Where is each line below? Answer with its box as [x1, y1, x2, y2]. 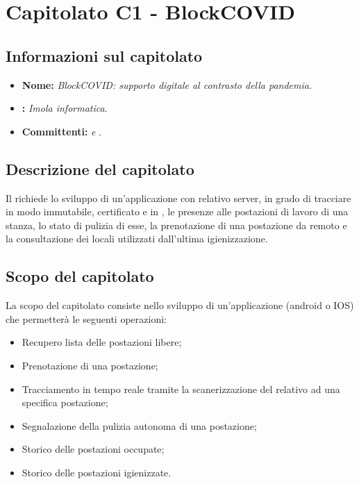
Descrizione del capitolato [6, 158, 194, 179]
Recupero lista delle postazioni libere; [22, 335, 182, 349]
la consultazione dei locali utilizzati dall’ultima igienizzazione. [6, 231, 268, 246]
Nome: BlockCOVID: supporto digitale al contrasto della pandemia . [22, 77, 312, 92]
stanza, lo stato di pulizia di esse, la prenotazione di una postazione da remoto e [6, 217, 347, 232]
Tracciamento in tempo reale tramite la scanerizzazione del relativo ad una [22, 381, 340, 396]
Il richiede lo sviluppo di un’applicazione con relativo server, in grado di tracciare [6, 190, 351, 205]
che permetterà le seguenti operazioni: [6, 311, 167, 326]
